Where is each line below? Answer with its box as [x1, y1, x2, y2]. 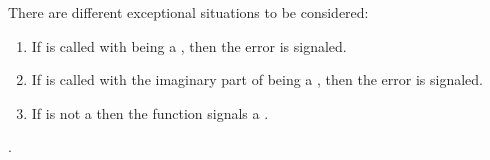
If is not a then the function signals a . [31, 102, 269, 123]
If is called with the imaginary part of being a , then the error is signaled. [31, 69, 483, 90]
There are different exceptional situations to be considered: [8, 2, 369, 22]
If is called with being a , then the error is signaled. [31, 35, 347, 56]
